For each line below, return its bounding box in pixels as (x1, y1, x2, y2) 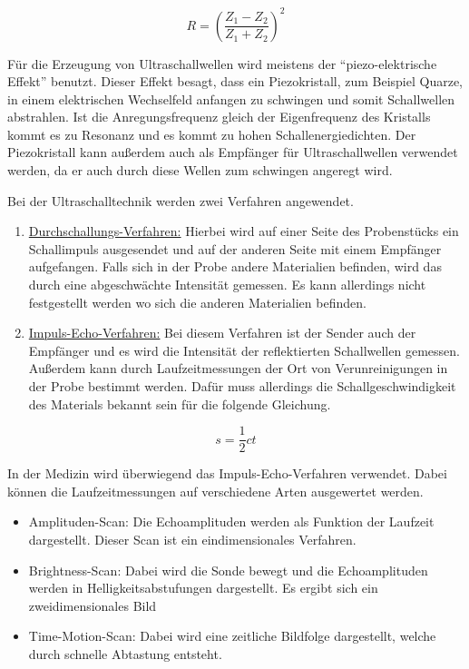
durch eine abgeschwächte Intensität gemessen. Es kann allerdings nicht (28, 275, 426, 294)
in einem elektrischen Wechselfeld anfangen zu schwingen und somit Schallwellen (7, 89, 455, 108)
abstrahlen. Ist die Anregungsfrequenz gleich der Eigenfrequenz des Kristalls (7, 107, 431, 126)
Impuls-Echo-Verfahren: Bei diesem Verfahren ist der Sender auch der (28, 323, 416, 342)
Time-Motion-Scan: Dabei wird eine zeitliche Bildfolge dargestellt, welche (28, 626, 436, 645)
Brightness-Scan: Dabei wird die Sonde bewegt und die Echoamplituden (28, 560, 428, 579)
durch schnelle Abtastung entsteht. (28, 644, 222, 663)
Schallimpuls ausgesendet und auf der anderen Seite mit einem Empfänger (28, 239, 442, 258)
